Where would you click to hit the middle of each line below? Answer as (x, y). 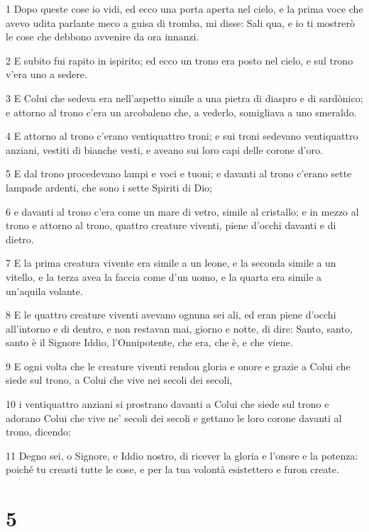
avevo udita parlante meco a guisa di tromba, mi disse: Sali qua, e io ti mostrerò (180, 22)
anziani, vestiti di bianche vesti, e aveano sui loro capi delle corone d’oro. (164, 149)
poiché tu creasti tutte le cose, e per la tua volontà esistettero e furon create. (172, 469)
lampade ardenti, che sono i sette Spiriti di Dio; (109, 187)
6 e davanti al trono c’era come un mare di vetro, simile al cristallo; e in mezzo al (182, 211)
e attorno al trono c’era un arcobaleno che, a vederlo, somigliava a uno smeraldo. (181, 112)
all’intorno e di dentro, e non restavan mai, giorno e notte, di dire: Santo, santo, (179, 328)
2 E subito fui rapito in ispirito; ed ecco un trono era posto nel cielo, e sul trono (180, 60)
